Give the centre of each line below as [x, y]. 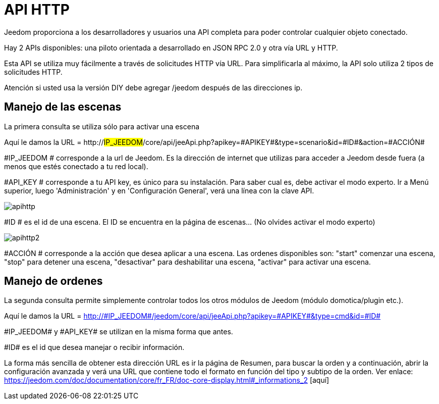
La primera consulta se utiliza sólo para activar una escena [102, 126]
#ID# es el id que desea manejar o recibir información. [94, 347]
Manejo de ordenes [53, 281]
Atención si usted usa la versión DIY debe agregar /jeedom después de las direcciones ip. [153, 87]
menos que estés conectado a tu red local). [76, 166]
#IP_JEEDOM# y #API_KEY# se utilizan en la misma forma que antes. [119, 332]
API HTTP [37, 10]
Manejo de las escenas [63, 107]
